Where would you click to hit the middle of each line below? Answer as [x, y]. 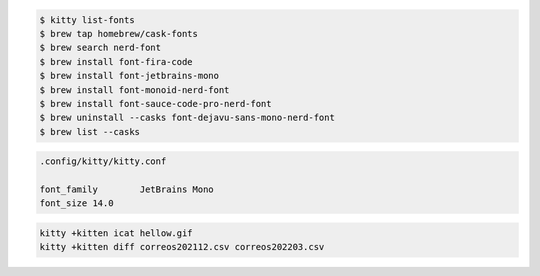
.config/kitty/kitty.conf [103, 161]
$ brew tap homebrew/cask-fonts [119, 33]
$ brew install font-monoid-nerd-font [134, 89]
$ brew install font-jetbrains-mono [129, 76]
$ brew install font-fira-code [116, 61]
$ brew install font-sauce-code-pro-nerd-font [155, 103]
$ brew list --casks [89, 131]
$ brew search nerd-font [100, 48]
